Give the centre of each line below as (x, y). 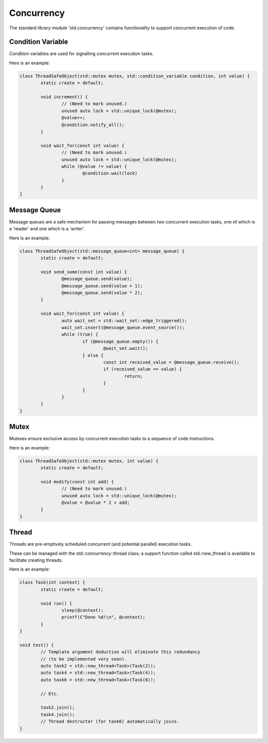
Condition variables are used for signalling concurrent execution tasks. (81, 54)
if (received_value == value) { (143, 369)
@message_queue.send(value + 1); (102, 286)
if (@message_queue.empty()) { (120, 341)
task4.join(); (58, 714)
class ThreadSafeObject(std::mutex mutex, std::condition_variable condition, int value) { (135, 76)
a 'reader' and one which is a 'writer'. (47, 229)
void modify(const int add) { (77, 482)
